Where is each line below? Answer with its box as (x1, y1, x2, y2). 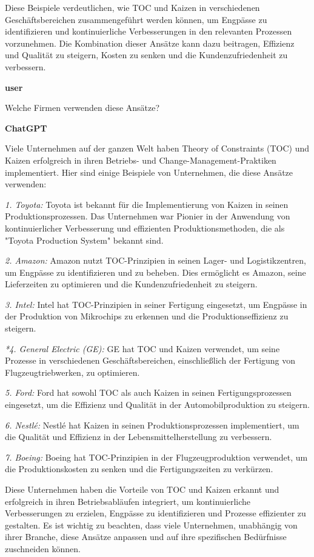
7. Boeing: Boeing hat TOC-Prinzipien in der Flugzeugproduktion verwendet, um (5, 450, 308, 463)
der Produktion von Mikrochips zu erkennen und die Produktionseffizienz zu (5, 310, 289, 322)
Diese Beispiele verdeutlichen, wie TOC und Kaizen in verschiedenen (5, 1, 260, 13)
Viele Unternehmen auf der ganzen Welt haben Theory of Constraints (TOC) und (5, 142, 309, 155)
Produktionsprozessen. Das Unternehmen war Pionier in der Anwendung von (5, 210, 290, 222)
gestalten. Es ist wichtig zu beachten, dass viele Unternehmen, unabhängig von (5, 518, 298, 531)
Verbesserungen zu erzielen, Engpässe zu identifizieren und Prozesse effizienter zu (5, 507, 306, 519)
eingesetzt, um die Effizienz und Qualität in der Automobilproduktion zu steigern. (5, 398, 310, 411)
